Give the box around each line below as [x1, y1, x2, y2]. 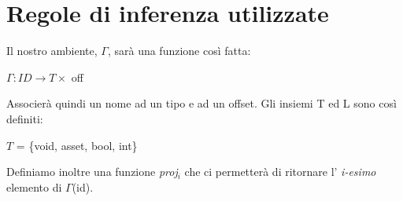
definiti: [6, 110, 43, 126]
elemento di [6, 178, 62, 195]
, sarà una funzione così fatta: [107, 42, 251, 59]
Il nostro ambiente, [6, 42, 98, 59]
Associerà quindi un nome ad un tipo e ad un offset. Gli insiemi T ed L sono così [6, 95, 397, 111]
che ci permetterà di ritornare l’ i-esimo [184, 163, 376, 180]
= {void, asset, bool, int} [16, 137, 138, 153]
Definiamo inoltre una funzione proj [6, 163, 178, 180]
